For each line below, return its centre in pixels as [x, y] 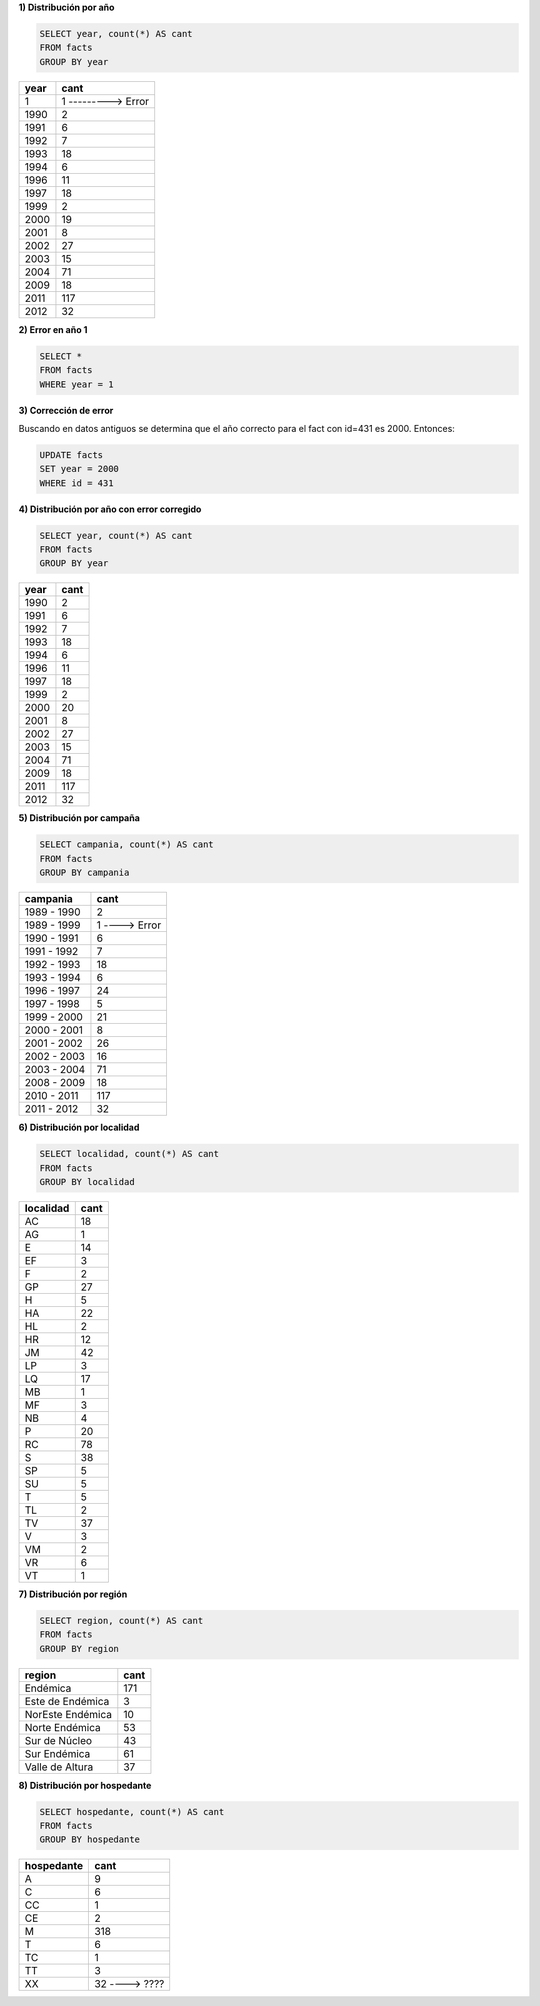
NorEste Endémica [68, 1714]
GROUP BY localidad [87, 1181]
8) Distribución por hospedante [85, 1785]
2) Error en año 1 [53, 329]
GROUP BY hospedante [89, 1839]
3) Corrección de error [66, 410]
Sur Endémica [57, 1753]
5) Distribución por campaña [79, 818]
